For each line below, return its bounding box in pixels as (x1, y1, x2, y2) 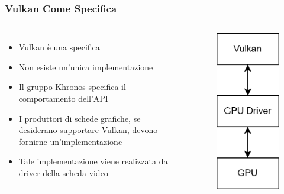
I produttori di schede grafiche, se (18, 112, 141, 124)
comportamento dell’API (18, 92, 108, 104)
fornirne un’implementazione (18, 135, 122, 147)
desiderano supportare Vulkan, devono (18, 124, 158, 136)
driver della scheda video (18, 166, 108, 179)
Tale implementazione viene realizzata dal (18, 155, 170, 167)
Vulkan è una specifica (18, 41, 100, 53)
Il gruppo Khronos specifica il (18, 80, 126, 93)
